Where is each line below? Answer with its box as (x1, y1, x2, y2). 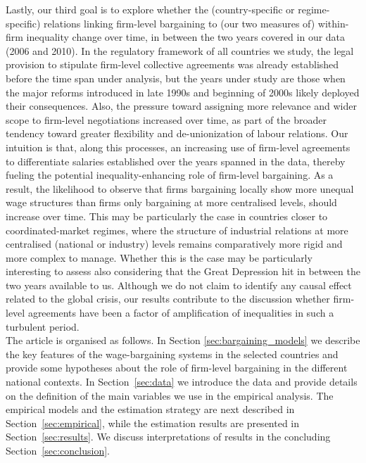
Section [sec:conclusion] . (6, 443, 110, 457)
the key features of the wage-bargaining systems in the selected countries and (6, 346, 339, 361)
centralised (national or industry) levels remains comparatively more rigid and (6, 236, 343, 251)
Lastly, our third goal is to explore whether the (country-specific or (6, 2, 295, 16)
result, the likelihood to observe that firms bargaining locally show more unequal (6, 181, 354, 196)
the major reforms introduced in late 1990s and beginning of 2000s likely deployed (6, 84, 360, 99)
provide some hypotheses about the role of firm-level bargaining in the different (6, 360, 348, 375)
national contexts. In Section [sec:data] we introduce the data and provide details (6, 374, 358, 389)
